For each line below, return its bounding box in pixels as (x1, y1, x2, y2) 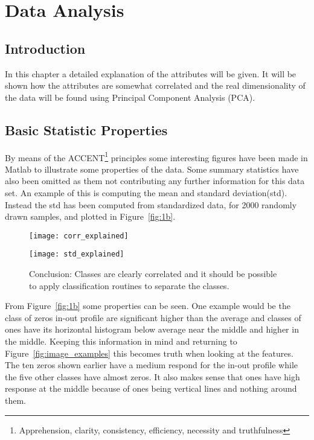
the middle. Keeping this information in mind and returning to (5, 335, 237, 348)
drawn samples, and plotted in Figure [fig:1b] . (5, 210, 176, 223)
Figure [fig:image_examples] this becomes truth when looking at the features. (5, 346, 293, 359)
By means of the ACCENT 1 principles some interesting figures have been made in (5, 149, 308, 164)
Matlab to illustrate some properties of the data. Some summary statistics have (5, 162, 299, 175)
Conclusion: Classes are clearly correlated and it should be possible (29, 267, 277, 280)
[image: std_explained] (29, 250, 124, 259)
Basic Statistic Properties (5, 120, 168, 139)
